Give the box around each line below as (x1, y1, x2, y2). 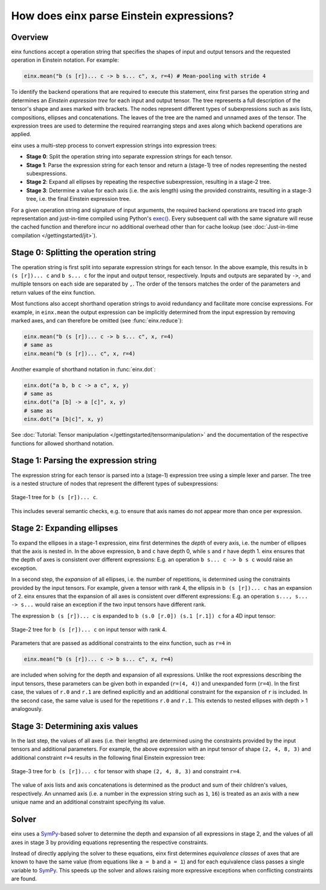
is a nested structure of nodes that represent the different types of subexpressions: (11, 480, 219, 487)
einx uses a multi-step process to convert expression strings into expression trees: (11, 142, 217, 149)
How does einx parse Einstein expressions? (11, 9, 234, 22)
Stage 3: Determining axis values (11, 721, 138, 731)
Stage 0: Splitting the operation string (11, 247, 156, 258)
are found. (11, 875, 37, 883)
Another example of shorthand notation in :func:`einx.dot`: (11, 365, 156, 373)
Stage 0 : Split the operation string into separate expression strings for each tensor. (26, 153, 232, 160)
